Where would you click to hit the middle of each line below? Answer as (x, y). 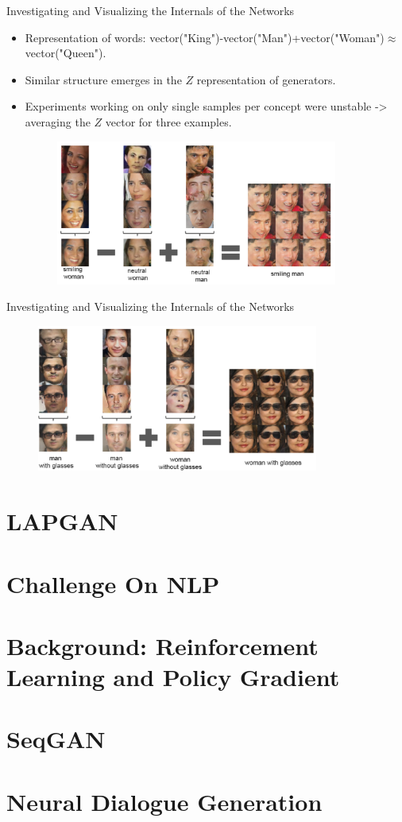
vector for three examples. (168, 121)
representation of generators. (266, 79)
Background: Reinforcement (162, 645)
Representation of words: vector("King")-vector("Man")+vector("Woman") (205, 37)
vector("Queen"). (66, 53)
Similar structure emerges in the (103, 79)
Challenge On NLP (113, 583)
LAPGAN (62, 521)
